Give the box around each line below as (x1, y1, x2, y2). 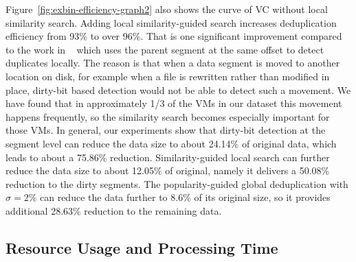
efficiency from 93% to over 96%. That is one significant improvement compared (5, 29, 342, 43)
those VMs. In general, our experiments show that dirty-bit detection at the (5, 123, 326, 137)
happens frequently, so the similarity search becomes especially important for (5, 109, 330, 123)
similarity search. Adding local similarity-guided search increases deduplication (5, 15, 337, 29)
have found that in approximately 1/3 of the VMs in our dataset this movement (5, 96, 342, 110)
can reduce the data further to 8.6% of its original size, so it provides (39, 190, 331, 204)
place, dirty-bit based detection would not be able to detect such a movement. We (5, 82, 351, 97)
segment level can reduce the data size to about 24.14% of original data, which (5, 136, 337, 150)
